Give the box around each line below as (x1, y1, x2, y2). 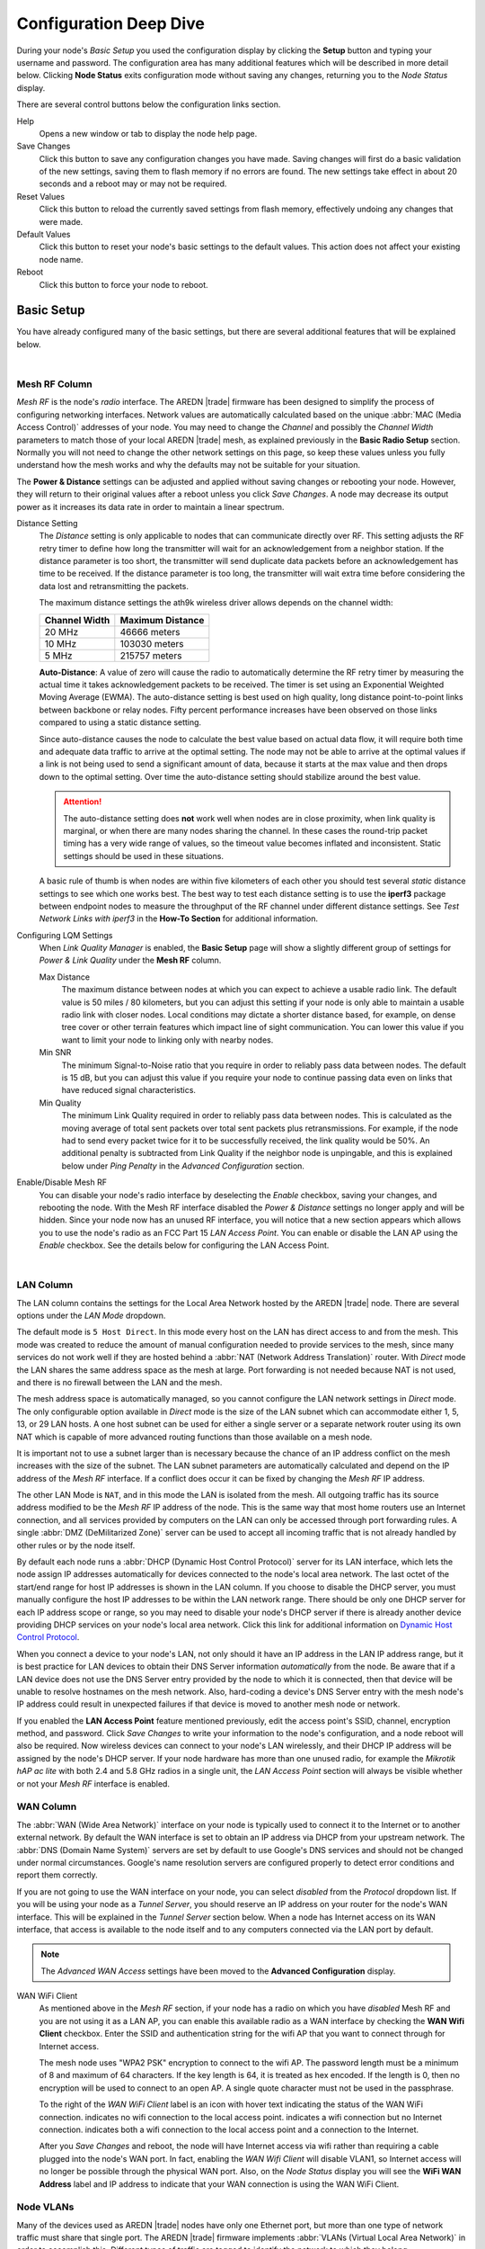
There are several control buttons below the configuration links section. (16, 99, 281, 110)
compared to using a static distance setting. (39, 717, 202, 728)
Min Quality (39, 1098, 82, 1108)
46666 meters (119, 625, 181, 638)
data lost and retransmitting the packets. (39, 580, 189, 591)
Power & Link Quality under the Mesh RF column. (39, 954, 222, 966)
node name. (39, 254, 84, 264)
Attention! (63, 796, 102, 807)
